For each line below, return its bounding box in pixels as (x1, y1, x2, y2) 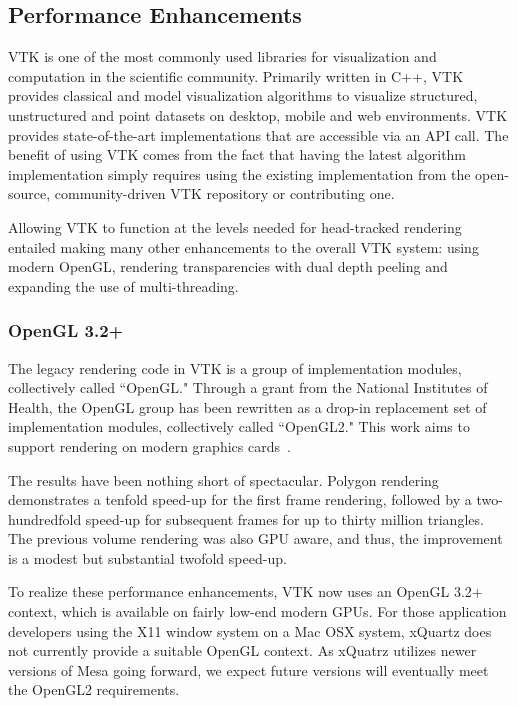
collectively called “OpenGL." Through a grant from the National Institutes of (8, 377, 488, 398)
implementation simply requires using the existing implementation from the (8, 163, 471, 184)
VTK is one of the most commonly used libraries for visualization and (8, 46, 437, 67)
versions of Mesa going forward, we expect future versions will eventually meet (8, 659, 489, 680)
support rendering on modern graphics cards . (8, 435, 291, 456)
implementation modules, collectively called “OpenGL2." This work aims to (8, 416, 470, 437)
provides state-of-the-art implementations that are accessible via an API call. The (8, 124, 509, 145)
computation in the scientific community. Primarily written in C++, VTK (8, 65, 464, 86)
